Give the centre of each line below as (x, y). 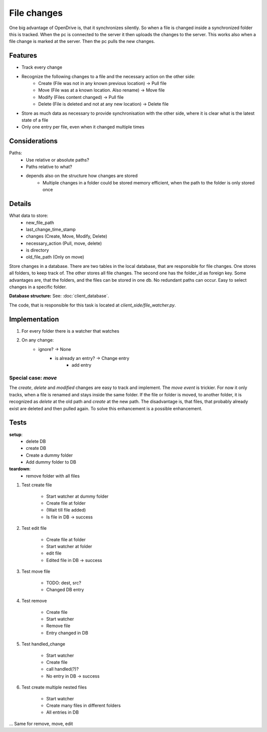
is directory (38, 250)
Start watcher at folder (69, 546)
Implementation (34, 319)
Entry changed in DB (67, 633)
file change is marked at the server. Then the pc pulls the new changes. (82, 42)
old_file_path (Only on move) (55, 257)
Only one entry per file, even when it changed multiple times (83, 127)
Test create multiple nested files (54, 688)
